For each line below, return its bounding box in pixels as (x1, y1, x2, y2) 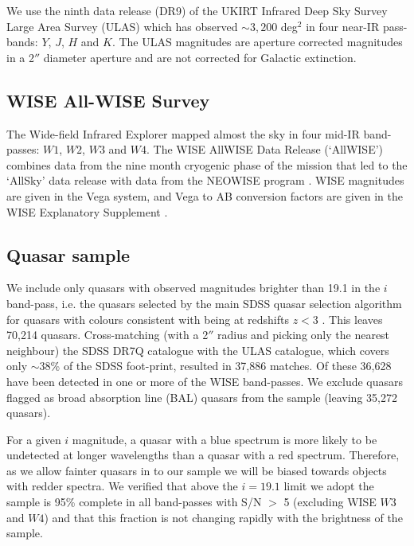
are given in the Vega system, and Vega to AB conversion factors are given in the (6, 187, 403, 204)
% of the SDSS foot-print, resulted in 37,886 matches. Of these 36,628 (50, 357, 392, 374)
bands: (6, 33, 38, 50)
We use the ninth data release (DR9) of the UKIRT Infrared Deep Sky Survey (6, 2, 388, 18)
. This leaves (322, 310, 383, 327)
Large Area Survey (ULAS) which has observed (6, 18, 238, 34)
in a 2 (6, 49, 34, 65)
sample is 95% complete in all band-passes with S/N (6, 493, 262, 510)
